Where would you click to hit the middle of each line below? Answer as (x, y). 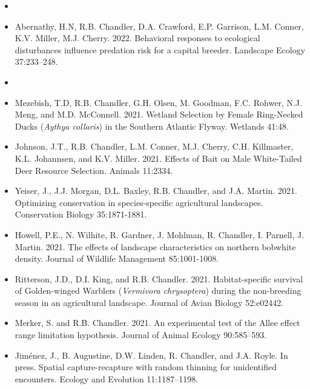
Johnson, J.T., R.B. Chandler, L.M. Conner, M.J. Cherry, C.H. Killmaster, (154, 146)
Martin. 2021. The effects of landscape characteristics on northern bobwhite (155, 246)
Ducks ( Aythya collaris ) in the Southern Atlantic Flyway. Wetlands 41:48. (152, 126)
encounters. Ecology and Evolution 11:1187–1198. (107, 378)
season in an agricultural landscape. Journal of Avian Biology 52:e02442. (149, 302)
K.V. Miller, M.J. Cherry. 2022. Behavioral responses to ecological (137, 38)
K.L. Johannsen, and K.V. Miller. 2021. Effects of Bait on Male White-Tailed (158, 158)
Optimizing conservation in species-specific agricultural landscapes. (139, 202)
